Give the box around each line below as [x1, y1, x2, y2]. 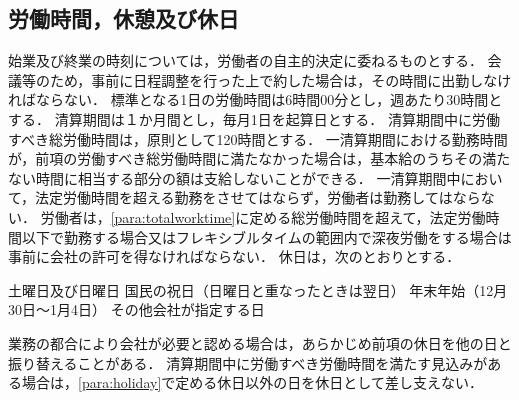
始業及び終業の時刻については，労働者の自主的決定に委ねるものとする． [8, 50, 483, 71]
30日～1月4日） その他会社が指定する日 [8, 299, 265, 320]
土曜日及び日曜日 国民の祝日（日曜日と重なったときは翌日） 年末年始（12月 [8, 279, 508, 300]
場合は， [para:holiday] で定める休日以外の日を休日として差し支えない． [21, 372, 483, 393]
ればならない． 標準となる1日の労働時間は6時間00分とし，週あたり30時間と [8, 89, 503, 110]
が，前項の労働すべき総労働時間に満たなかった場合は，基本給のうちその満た [8, 148, 511, 169]
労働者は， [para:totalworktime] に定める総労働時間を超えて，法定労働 [40, 206, 486, 227]
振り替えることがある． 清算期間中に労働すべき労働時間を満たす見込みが [8, 352, 488, 373]
